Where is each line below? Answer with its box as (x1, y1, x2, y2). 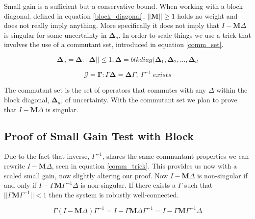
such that (184, 180, 213, 190)
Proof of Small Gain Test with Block (4, 128, 194, 143)
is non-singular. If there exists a (80, 180, 176, 190)
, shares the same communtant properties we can (102, 151, 249, 161)
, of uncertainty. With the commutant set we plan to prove (61, 95, 237, 105)
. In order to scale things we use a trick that (118, 29, 251, 40)
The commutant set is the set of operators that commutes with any (4, 85, 206, 95)
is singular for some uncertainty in (4, 29, 107, 40)
